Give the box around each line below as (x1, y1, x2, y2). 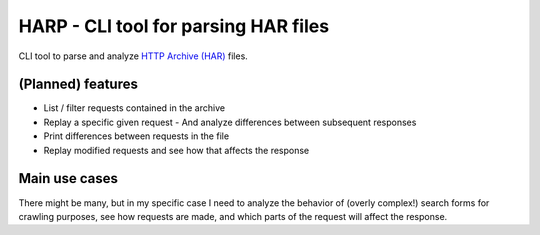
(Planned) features (18, 76, 139, 93)
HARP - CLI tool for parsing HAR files (18, 15, 330, 37)
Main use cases (18, 170, 119, 187)
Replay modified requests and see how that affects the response (43, 144, 310, 156)
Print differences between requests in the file (43, 130, 230, 142)
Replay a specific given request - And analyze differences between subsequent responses (43, 116, 417, 128)
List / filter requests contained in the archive (43, 102, 225, 114)
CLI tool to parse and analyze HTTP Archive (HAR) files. (18, 50, 249, 62)
